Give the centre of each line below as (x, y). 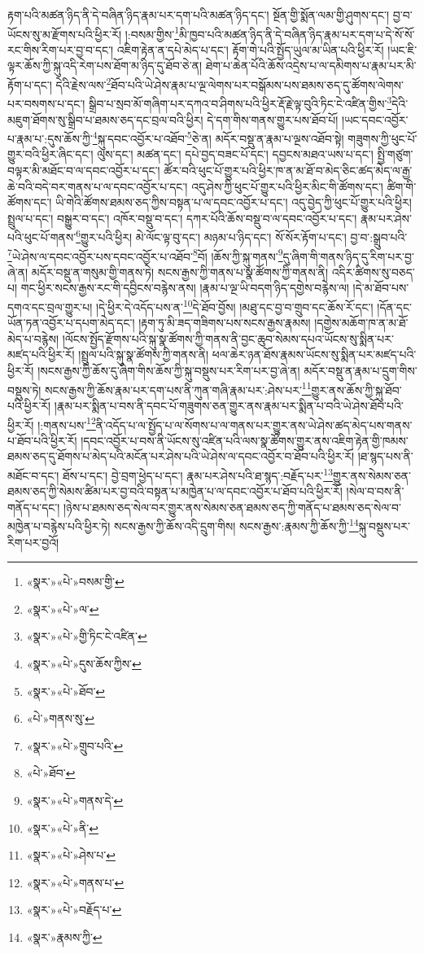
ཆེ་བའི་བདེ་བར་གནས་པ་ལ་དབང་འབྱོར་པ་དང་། (98, 186)
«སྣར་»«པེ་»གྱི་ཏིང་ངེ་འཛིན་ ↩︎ (87, 636)
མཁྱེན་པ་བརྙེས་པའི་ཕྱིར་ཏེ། (59, 526)
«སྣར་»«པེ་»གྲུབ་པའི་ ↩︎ (75, 745)
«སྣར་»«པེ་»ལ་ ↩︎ (63, 608)
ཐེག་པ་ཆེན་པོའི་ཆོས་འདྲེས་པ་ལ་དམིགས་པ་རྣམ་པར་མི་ (311, 66)
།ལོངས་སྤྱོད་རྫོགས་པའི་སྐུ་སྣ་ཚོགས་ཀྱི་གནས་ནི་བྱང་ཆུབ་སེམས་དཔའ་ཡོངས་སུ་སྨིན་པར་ (228, 338)
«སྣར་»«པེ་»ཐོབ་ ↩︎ (66, 691)
